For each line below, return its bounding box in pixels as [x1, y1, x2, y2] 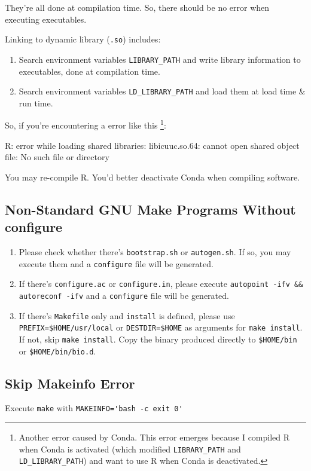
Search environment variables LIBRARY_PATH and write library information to [19, 53, 301, 65]
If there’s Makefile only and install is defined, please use [19, 309, 235, 322]
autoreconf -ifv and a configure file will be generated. [19, 289, 229, 301]
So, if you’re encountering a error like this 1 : [5, 117, 166, 131]
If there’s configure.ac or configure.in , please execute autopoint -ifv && [19, 277, 303, 290]
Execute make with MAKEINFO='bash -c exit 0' [5, 402, 183, 414]
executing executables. [5, 13, 87, 25]
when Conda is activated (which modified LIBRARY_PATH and [19, 442, 241, 455]
